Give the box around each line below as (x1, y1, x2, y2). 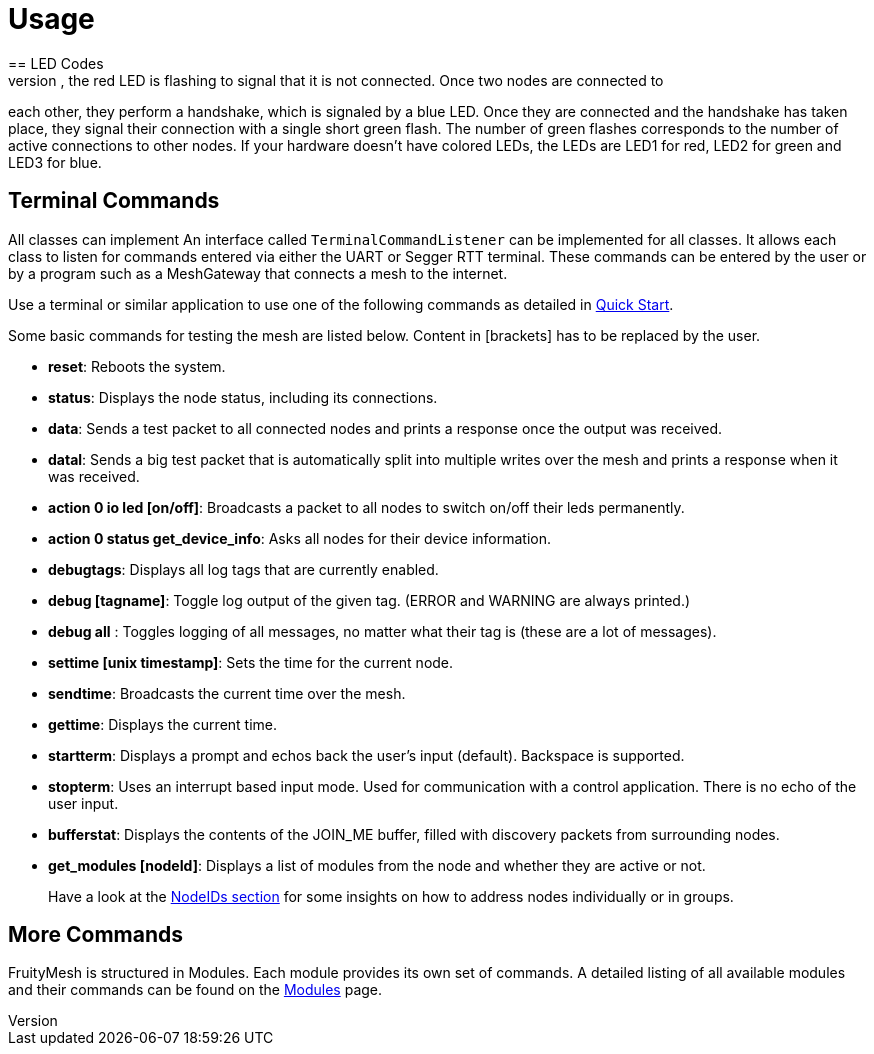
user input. (48, 794, 119, 812)
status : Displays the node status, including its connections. (48, 388, 438, 406)
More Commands (8, 922, 183, 948)
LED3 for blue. (8, 153, 102, 171)
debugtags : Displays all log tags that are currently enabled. (48, 560, 439, 578)
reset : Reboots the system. (48, 357, 226, 375)
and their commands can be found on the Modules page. (8, 981, 383, 999)
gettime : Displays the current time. (48, 715, 278, 733)
